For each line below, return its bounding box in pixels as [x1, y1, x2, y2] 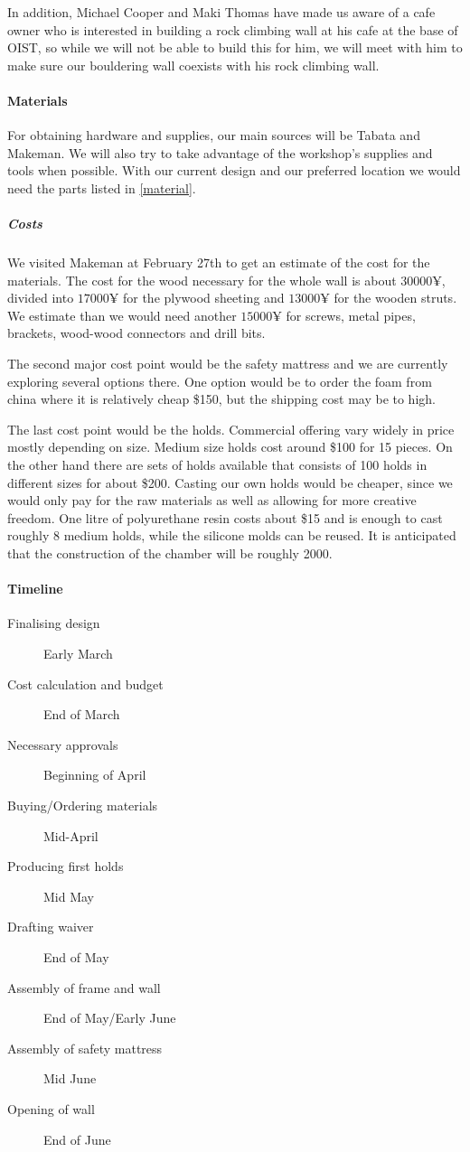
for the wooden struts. [334, 288, 457, 307]
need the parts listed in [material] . [7, 178, 196, 197]
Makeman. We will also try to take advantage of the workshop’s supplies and [7, 143, 433, 162]
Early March [43, 644, 113, 662]
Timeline [7, 579, 63, 598]
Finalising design [7, 613, 100, 632]
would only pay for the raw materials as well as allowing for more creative [7, 491, 417, 510]
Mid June [43, 1069, 97, 1088]
